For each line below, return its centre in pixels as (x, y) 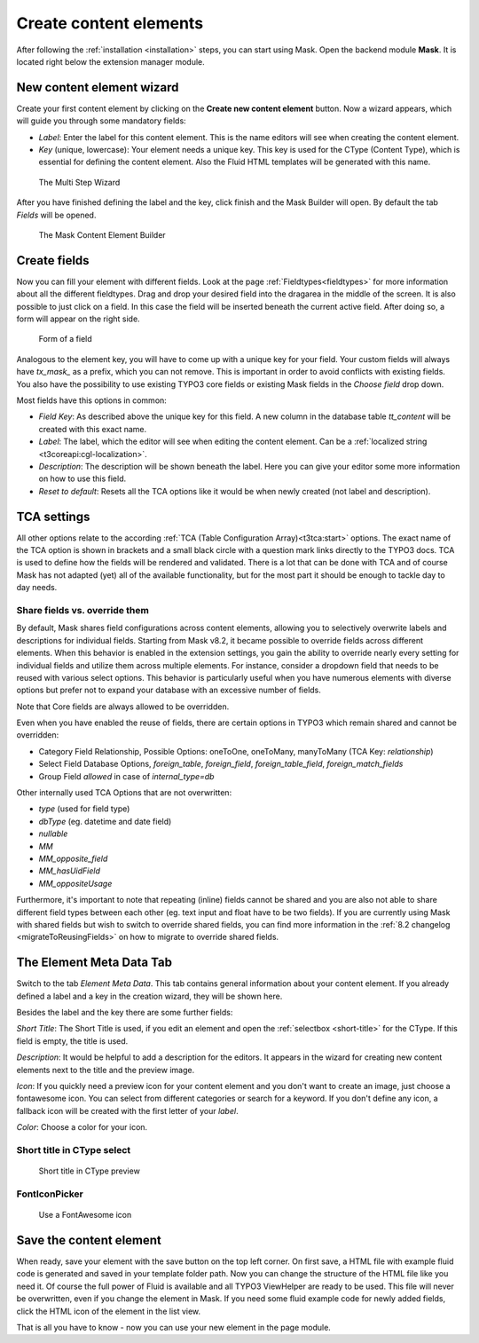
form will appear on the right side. (79, 319)
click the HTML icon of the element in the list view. (109, 1311)
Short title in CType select (74, 1149)
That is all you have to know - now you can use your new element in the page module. (174, 1327)
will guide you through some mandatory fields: (101, 121)
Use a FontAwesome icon (85, 1215)
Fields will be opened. (56, 215)
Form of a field (65, 339)
